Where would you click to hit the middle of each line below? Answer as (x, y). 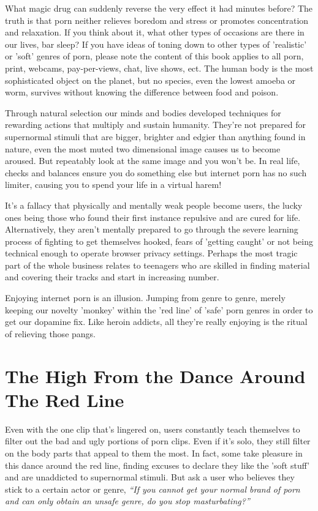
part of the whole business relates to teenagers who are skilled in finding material (157, 265)
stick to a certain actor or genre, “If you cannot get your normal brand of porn (153, 489)
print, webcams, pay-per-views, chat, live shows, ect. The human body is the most (159, 68)
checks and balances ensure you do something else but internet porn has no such (156, 172)
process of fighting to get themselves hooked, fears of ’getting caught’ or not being (159, 241)
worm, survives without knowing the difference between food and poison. (142, 92)
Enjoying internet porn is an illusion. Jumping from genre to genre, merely (145, 298)
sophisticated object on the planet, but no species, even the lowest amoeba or (150, 80)
